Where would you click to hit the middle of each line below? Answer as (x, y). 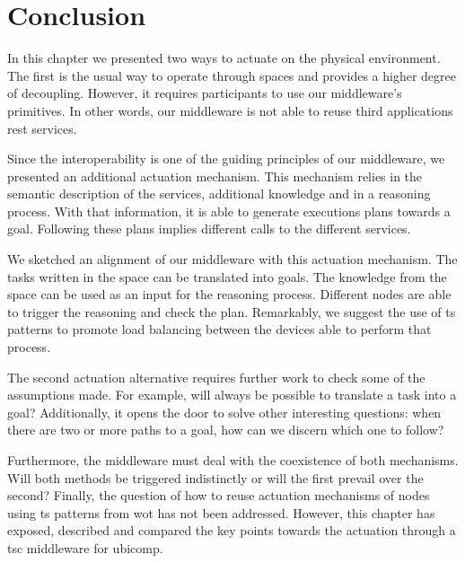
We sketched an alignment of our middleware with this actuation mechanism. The (232, 259)
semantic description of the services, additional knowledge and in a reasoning (219, 194)
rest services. (42, 128)
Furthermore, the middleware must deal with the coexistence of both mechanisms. (233, 460)
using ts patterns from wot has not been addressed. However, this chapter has (221, 512)
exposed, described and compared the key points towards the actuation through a (232, 530)
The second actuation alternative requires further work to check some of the (216, 377)
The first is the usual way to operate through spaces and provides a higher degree (232, 75)
